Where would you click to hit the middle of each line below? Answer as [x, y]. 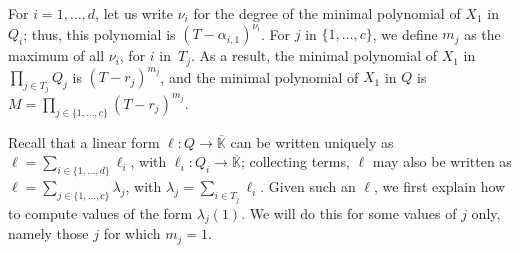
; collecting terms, [295, 161]
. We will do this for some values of [349, 212]
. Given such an [308, 186]
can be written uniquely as [312, 141]
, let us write [134, 13]
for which [132, 233]
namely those [48, 233]
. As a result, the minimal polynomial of [314, 55]
